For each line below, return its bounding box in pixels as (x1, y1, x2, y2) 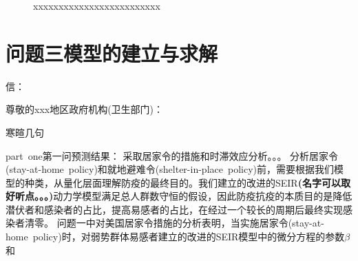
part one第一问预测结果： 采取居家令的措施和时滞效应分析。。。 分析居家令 (6, 148, 339, 163)
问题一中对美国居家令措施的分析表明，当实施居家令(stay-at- (56, 216, 324, 230)
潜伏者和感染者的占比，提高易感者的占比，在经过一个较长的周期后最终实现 (6, 202, 343, 216)
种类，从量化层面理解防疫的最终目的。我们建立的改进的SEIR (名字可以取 (24, 175, 350, 189)
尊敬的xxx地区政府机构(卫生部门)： (6, 102, 164, 116)
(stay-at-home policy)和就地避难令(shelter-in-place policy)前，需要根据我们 (6, 162, 334, 176)
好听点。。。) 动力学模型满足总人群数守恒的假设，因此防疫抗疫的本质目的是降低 (6, 189, 352, 203)
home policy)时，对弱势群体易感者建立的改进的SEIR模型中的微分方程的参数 (6, 229, 345, 244)
